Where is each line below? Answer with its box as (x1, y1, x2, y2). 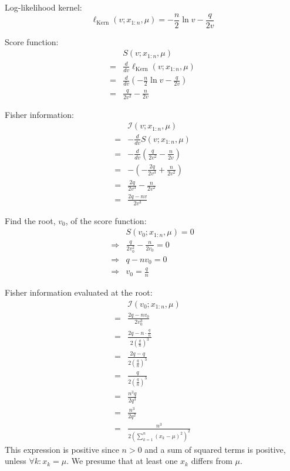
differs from (191, 455, 232, 467)
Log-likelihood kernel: (5, 1, 82, 13)
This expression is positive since (5, 443, 119, 455)
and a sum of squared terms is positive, (144, 443, 286, 455)
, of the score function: (65, 214, 147, 226)
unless (5, 455, 26, 467)
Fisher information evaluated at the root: (5, 286, 153, 299)
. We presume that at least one (66, 455, 178, 467)
